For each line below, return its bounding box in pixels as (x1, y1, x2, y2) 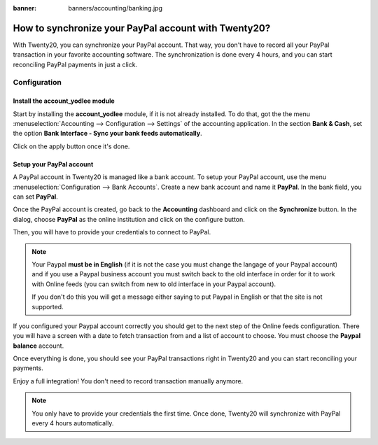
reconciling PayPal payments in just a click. (13, 60, 138, 69)
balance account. (13, 341, 64, 350)
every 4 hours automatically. (31, 419, 114, 428)
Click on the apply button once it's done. (13, 142, 130, 150)
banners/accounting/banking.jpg (68, 4, 163, 12)
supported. (31, 302, 64, 311)
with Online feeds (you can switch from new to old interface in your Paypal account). (31, 280, 276, 288)
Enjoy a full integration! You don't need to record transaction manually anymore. (13, 376, 244, 385)
